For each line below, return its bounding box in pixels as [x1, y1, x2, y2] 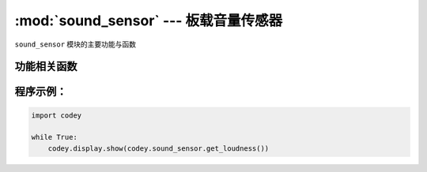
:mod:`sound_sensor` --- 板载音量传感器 [14, 12, 283, 29]
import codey [31, 110, 82, 120]
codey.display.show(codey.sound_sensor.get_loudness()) [47, 144, 270, 153]
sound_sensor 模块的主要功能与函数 [14, 39, 137, 49]
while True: [31, 133, 78, 142]
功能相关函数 [14, 60, 77, 73]
